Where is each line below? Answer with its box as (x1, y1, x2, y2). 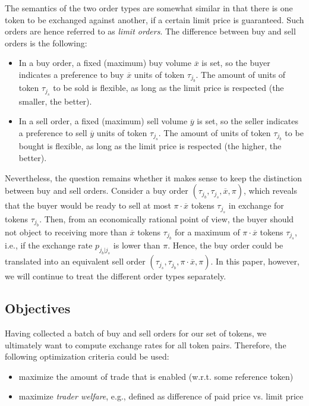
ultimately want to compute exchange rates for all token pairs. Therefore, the (5, 338, 286, 351)
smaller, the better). (18, 95, 92, 107)
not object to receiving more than (5, 225, 127, 238)
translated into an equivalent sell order (5, 255, 146, 267)
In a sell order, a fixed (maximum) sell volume (18, 115, 188, 127)
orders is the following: (5, 36, 87, 49)
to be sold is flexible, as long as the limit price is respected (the (53, 81, 284, 94)
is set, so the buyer (201, 56, 270, 69)
